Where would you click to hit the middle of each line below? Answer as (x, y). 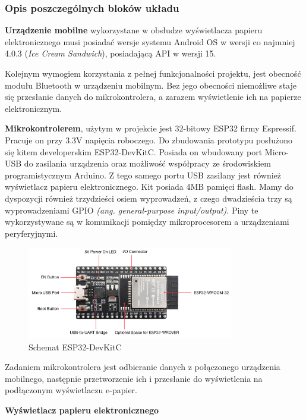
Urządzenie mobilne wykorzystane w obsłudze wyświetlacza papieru (134, 30)
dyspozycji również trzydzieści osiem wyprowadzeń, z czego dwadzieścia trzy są (149, 198)
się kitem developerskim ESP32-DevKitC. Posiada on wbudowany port (134, 151)
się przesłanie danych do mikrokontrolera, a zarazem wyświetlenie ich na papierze (153, 97)
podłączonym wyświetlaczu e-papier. (71, 390)
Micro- (277, 151)
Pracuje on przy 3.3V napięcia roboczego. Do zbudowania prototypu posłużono (149, 140)
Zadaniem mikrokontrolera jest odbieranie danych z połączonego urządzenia (143, 367)
